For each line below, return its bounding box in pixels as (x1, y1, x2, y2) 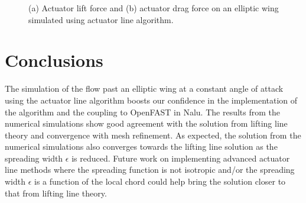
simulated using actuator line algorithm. (28, 13, 174, 25)
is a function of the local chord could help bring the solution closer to (34, 175, 286, 188)
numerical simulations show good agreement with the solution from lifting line (5, 117, 288, 130)
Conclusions (5, 48, 103, 72)
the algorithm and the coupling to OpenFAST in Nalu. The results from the (5, 105, 281, 118)
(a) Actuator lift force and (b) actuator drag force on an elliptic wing (28, 2, 279, 14)
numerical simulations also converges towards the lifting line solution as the (5, 140, 278, 153)
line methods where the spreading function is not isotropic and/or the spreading (5, 163, 295, 176)
